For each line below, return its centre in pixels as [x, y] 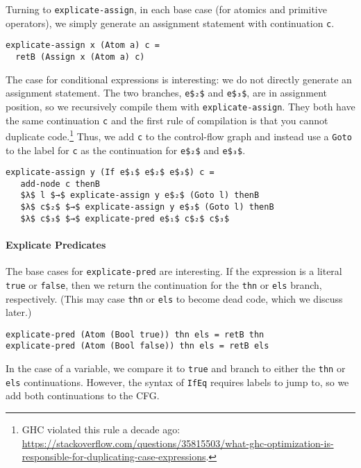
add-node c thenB [60, 184]
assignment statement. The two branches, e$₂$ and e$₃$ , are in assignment [167, 93]
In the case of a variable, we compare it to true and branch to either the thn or [176, 368]
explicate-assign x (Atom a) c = [83, 45]
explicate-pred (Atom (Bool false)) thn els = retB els [137, 346]
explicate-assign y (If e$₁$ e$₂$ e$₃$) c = [110, 173]
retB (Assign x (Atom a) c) [80, 57]
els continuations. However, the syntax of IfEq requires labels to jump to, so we [177, 382]
